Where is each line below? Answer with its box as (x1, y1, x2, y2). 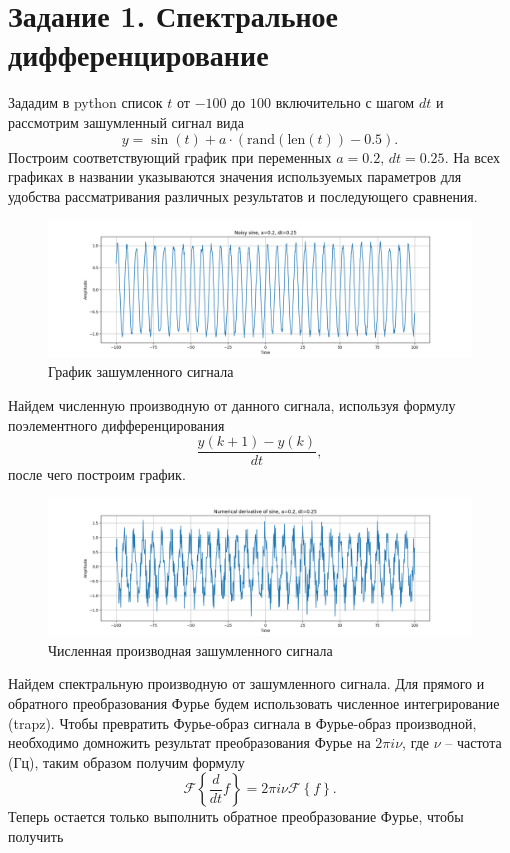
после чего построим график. (8, 464, 186, 485)
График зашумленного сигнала (48, 361, 234, 382)
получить (8, 826, 64, 846)
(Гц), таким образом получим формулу (8, 751, 245, 772)
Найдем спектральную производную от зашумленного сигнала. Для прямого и (8, 673, 485, 694)
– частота (445, 732, 502, 753)
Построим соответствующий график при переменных (8, 146, 332, 167)
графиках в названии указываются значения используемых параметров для (8, 166, 462, 187)
